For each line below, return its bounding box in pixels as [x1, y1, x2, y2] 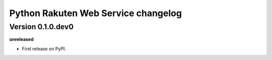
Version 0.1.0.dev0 [9, 22, 74, 31]
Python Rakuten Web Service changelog [9, 8, 182, 19]
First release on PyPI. [22, 45, 66, 51]
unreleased [9, 36, 34, 42]
